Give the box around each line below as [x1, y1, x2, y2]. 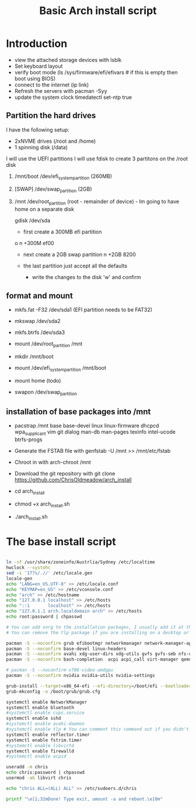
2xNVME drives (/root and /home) [14, 137, 96, 145]
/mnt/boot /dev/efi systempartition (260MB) [14, 173, 113, 181]
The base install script [6, 535, 116, 548]
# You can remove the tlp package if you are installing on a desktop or [6, 630, 190, 635]
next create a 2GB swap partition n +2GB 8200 [23, 251, 136, 258]
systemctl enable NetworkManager [6, 699, 87, 705]
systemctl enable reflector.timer [6, 731, 90, 738]
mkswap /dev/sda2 [14, 317, 61, 324]
